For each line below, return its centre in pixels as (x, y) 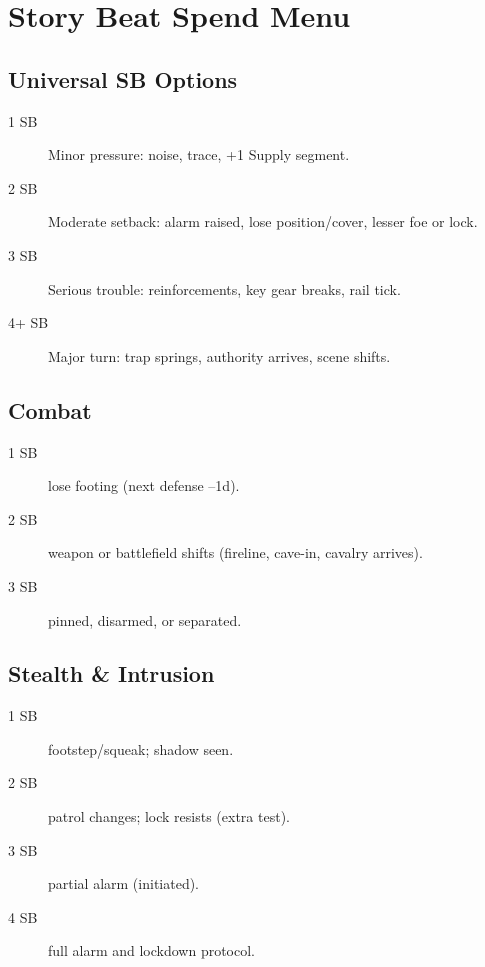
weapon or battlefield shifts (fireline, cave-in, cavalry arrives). (235, 552)
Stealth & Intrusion (111, 673)
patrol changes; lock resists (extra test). (169, 816)
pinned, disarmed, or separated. (145, 619)
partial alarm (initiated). (124, 883)
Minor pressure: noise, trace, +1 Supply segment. (199, 154)
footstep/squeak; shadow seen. (141, 748)
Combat (50, 409)
